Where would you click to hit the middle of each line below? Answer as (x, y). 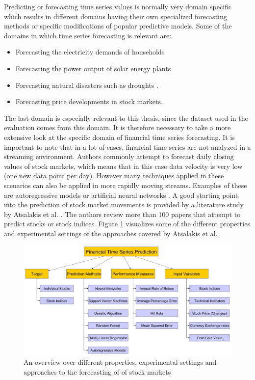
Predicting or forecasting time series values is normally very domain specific (118, 6)
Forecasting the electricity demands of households (90, 52)
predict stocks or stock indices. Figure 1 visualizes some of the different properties (127, 224)
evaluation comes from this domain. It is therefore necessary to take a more (117, 127)
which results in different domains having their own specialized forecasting (115, 16)
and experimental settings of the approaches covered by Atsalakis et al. (111, 233)
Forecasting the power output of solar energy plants (93, 68)
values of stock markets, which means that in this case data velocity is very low (123, 166)
